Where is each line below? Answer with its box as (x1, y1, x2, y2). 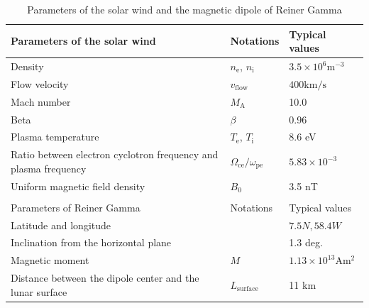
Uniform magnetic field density (11, 178, 145, 193)
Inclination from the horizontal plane (11, 235, 172, 250)
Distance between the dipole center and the (11, 270, 199, 285)
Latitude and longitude (11, 217, 111, 232)
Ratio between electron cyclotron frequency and (11, 147, 219, 162)
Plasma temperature (11, 129, 99, 144)
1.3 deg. (289, 235, 323, 250)
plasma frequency (11, 160, 87, 175)
